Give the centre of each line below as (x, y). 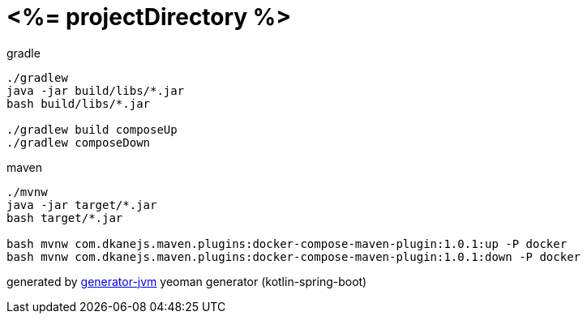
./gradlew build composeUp (92, 129)
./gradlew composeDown (79, 142)
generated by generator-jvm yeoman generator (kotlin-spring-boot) (187, 281)
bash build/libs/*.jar (79, 103)
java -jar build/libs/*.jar (96, 90)
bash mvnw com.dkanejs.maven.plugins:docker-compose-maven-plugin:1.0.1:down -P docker (294, 256)
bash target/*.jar (65, 218)
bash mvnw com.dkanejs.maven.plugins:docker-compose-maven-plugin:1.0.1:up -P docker (287, 243)
